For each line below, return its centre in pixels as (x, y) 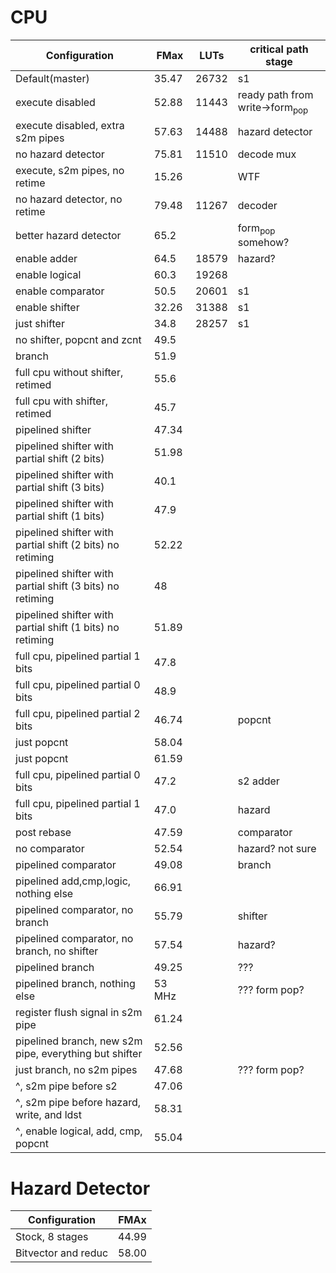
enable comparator (60, 291)
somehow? (263, 243)
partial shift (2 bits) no (67, 545)
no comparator (50, 849)
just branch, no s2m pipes (76, 1070)
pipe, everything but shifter (79, 1054)
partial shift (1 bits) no (67, 628)
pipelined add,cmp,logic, (73, 881)
